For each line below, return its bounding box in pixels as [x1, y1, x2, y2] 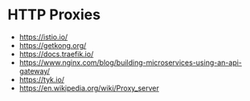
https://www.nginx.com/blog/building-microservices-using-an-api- [18, 58, 243, 67]
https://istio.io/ [18, 32, 68, 42]
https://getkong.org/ [18, 40, 87, 50]
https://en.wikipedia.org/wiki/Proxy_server [18, 83, 160, 93]
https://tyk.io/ [18, 75, 65, 84]
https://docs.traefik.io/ [18, 49, 94, 59]
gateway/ [18, 66, 50, 75]
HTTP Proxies [7, 6, 101, 24]
